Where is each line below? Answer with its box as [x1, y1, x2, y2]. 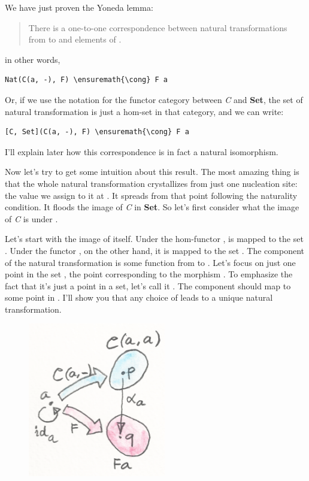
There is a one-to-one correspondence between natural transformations [28, 21, 287, 34]
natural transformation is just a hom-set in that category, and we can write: [5, 105, 284, 117]
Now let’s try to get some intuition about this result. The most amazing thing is [5, 165, 299, 178]
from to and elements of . [28, 33, 122, 46]
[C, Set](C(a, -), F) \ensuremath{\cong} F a [5, 128, 189, 137]
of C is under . [5, 212, 58, 225]
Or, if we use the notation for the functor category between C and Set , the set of [5, 93, 303, 105]
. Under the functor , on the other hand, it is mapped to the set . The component [5, 244, 304, 256]
